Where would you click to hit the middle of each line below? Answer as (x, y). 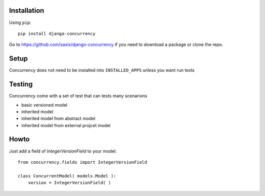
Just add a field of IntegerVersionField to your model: (63, 151)
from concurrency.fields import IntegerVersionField (82, 162)
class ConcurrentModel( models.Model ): (67, 176)
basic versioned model (44, 105)
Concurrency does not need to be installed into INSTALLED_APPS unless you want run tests (102, 70)
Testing (21, 84)
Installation (26, 11)
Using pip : (20, 22)
